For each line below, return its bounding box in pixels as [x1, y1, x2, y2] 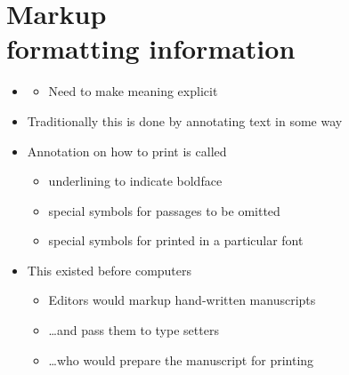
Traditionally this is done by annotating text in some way [27, 111, 343, 130]
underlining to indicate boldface [48, 172, 223, 190]
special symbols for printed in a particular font [48, 231, 304, 250]
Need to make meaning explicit [48, 82, 218, 100]
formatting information [6, 30, 296, 67]
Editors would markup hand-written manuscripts [48, 291, 316, 309]
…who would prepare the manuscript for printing [48, 350, 314, 369]
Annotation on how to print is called [27, 141, 227, 160]
